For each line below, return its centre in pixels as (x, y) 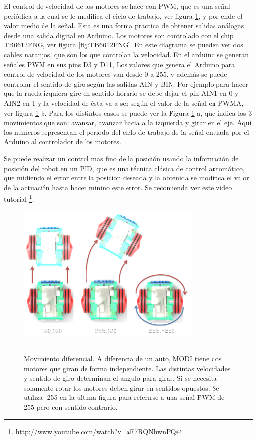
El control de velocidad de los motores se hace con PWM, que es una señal (117, 6)
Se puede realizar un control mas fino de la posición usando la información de (121, 158)
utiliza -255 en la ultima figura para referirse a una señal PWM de (124, 397)
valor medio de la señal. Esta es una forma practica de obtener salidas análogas (124, 25)
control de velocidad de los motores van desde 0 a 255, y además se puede (116, 74)
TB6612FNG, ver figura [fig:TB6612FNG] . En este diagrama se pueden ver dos (124, 45)
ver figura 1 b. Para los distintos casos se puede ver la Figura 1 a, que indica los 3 (128, 112)
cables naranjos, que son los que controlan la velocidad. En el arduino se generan (127, 54)
